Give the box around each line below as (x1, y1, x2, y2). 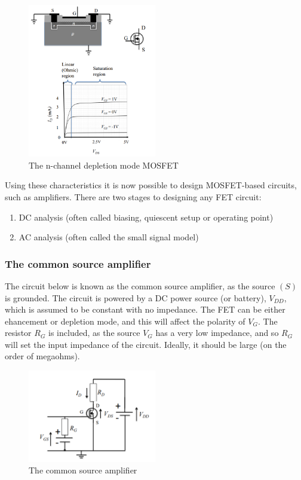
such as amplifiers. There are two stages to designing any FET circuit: (5, 190, 262, 203)
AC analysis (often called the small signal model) (19, 231, 199, 243)
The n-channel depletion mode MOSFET (29, 158, 179, 171)
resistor (5, 326, 32, 339)
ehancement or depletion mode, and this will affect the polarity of (5, 314, 245, 327)
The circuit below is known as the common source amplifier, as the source (5, 279, 275, 292)
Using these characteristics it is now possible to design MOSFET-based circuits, (5, 179, 297, 191)
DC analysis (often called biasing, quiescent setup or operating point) (19, 210, 274, 223)
